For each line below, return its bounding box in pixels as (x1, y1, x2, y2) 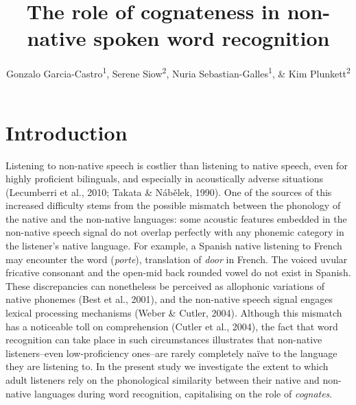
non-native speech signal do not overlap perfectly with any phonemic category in (5, 225, 344, 239)
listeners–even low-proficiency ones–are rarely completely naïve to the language (5, 345, 337, 360)
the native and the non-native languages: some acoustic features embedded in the (5, 211, 347, 225)
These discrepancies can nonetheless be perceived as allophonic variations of (5, 278, 324, 293)
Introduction (5, 118, 128, 146)
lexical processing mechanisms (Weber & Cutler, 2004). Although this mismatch (5, 306, 342, 320)
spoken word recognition (93, 24, 330, 52)
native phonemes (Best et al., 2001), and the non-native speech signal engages (5, 292, 333, 306)
